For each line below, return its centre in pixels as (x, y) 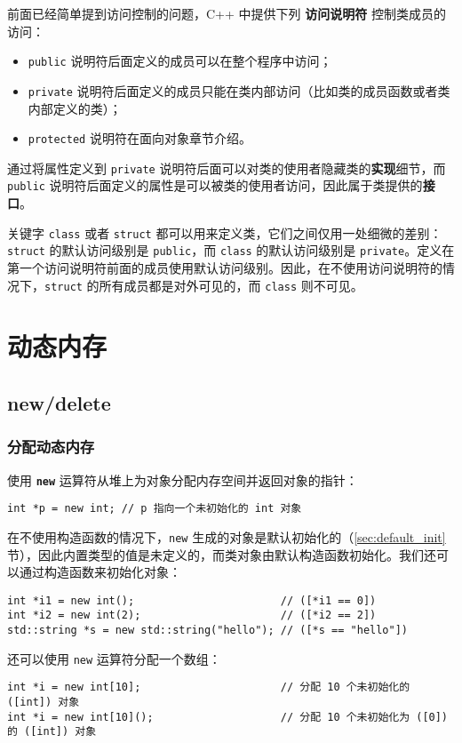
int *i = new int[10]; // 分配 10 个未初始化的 (209, 687)
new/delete (59, 402)
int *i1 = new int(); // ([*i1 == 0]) (192, 600)
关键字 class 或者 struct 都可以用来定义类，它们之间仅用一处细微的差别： (225, 232)
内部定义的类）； (75, 108)
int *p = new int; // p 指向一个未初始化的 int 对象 (155, 509)
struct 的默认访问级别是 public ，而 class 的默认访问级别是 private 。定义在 (231, 250)
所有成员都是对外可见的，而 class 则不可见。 (231, 285)
